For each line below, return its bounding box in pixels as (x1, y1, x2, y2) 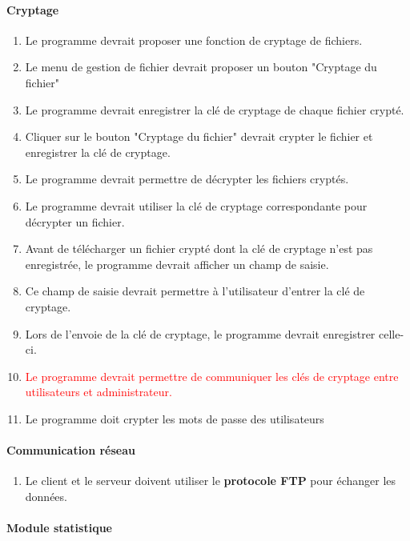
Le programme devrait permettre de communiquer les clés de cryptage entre (25, 367, 399, 384)
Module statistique (6, 519, 112, 536)
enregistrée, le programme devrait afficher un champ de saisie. (25, 255, 329, 272)
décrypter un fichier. (25, 213, 125, 230)
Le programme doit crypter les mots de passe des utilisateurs (25, 410, 324, 427)
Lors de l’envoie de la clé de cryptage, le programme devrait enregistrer (25, 325, 376, 342)
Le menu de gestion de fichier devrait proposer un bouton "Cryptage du (25, 58, 377, 75)
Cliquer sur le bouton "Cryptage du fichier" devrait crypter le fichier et (25, 128, 373, 145)
